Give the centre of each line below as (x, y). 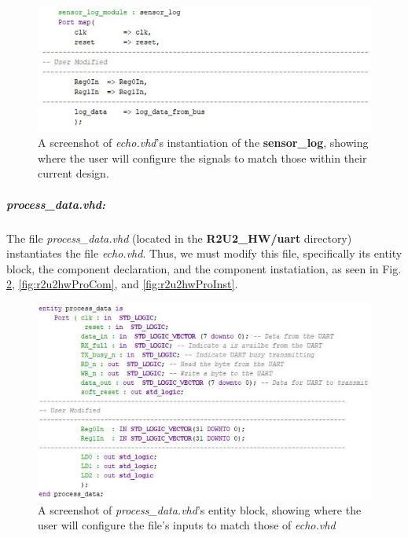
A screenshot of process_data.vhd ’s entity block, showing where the (200, 509)
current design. (74, 173)
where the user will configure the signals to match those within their (202, 157)
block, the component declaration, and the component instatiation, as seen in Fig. (204, 268)
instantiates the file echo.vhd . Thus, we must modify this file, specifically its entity (204, 253)
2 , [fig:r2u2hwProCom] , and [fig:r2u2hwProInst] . (122, 284)
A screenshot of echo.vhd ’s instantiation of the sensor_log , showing (203, 143)
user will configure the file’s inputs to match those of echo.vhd (187, 525)
